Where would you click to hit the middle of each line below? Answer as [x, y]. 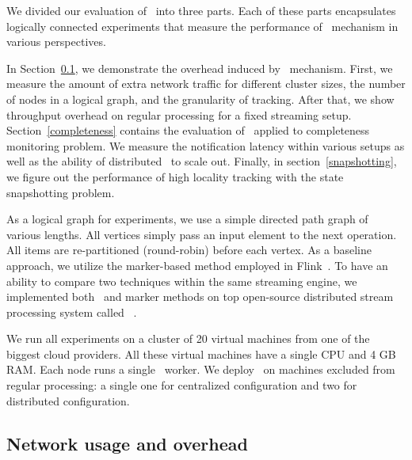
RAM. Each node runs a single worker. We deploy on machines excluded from [201, 369]
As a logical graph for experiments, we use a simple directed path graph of [187, 219]
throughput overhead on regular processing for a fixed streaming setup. [179, 114]
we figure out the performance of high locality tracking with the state [175, 176]
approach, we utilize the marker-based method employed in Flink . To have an [197, 265]
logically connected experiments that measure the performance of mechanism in [202, 26]
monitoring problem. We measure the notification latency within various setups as [206, 145]
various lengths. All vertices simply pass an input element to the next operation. [202, 234]
